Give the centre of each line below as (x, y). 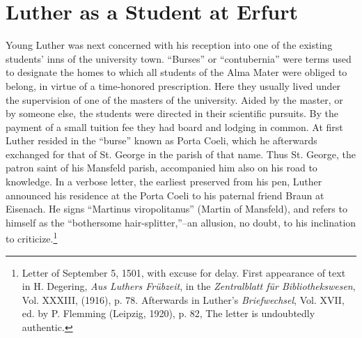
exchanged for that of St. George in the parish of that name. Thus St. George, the (181, 154)
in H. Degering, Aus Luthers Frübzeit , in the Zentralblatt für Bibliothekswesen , (189, 286)
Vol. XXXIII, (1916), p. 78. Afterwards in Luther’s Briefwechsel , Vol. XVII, (183, 299)
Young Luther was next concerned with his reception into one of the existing (169, 45)
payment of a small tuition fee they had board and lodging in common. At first (174, 126)
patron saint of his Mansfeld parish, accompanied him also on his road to (162, 168)
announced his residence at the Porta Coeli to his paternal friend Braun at (165, 195)
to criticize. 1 (32, 238)
